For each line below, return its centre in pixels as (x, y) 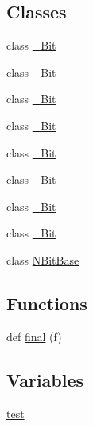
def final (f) (34, 336)
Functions (47, 303)
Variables (45, 379)
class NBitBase (43, 259)
